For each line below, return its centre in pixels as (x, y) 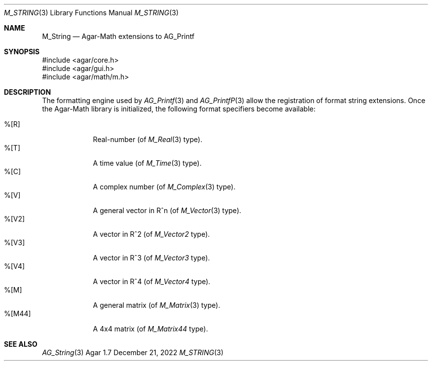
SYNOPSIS (22, 52)
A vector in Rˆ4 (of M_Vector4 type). (152, 281)
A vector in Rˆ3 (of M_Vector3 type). (151, 258)
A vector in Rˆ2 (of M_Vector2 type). (151, 234)
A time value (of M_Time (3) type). (147, 163)
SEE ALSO (21, 344)
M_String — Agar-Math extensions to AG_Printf (118, 36)
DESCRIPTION (28, 92)
